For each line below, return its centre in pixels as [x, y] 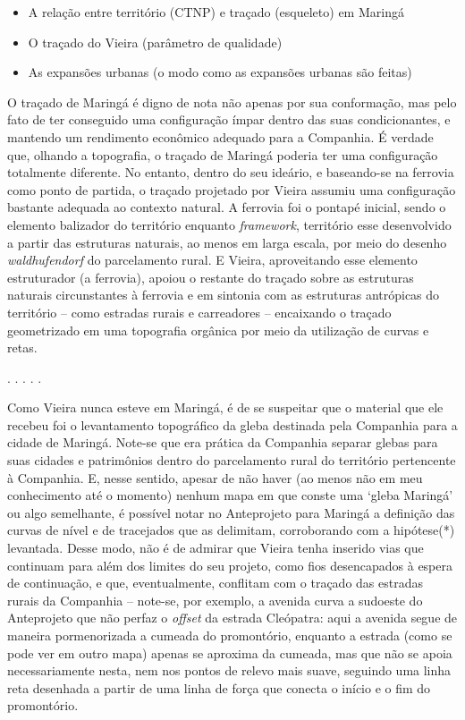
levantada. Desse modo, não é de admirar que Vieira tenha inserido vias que [216, 548]
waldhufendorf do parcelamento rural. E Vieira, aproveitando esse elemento [212, 260]
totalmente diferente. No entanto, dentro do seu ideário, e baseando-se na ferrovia [231, 172]
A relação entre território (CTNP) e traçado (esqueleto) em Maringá [216, 12]
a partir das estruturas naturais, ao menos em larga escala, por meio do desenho [227, 242]
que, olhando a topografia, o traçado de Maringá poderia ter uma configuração [223, 154]
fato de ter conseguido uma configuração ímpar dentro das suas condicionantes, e [229, 119]
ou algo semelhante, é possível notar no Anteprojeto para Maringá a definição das [231, 512]
